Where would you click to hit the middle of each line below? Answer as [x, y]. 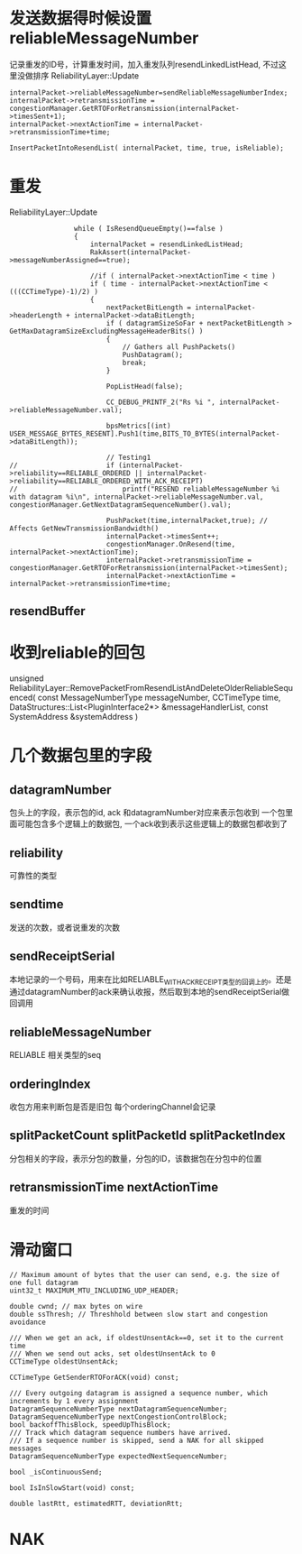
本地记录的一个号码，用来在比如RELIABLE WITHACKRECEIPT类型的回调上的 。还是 [151, 980]
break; [134, 363]
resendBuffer [47, 611]
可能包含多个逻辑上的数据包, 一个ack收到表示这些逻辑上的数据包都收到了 [152, 824]
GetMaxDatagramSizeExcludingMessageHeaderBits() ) [106, 331]
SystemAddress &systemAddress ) [74, 717]
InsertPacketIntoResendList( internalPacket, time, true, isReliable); [146, 148]
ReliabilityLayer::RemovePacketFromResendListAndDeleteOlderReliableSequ [151, 688]
